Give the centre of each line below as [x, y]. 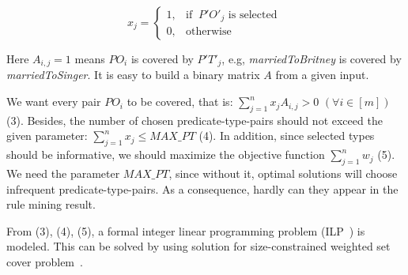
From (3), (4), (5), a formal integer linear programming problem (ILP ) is [186, 230]
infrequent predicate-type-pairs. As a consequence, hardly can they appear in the [202, 188]
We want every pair [54, 102]
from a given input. [322, 75]
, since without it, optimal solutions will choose [283, 173]
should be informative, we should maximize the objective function [166, 154]
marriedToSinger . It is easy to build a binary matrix [133, 75]
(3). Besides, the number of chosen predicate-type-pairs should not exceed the [195, 120]
